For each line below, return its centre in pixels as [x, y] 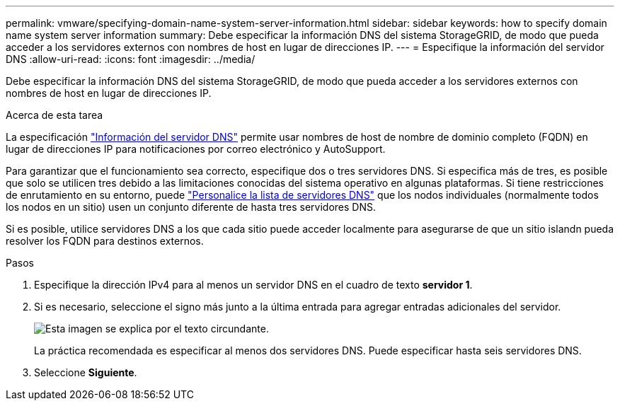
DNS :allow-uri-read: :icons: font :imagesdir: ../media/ [131, 59]
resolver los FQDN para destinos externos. [105, 241]
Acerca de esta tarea [54, 115]
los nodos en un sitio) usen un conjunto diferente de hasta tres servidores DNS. [191, 207]
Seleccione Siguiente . [86, 372]
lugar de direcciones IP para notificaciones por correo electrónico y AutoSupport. [196, 149]
